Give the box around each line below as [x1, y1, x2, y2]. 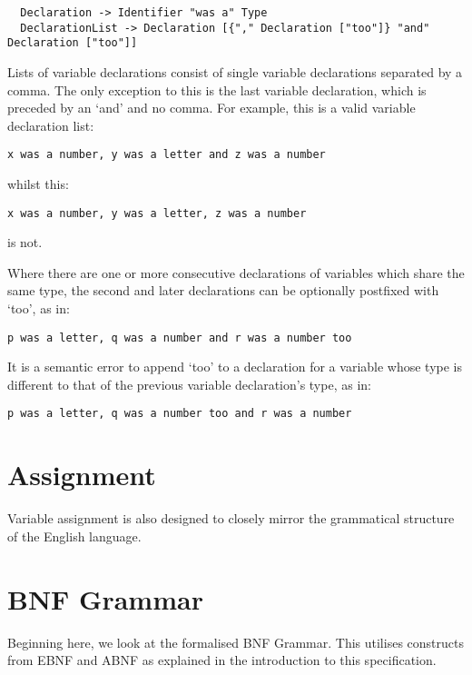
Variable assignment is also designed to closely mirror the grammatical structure [7, 509, 455, 528]
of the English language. [7, 526, 142, 545]
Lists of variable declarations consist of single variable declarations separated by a [7, 62, 463, 81]
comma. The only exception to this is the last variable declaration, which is [7, 80, 427, 99]
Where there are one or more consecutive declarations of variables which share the [7, 263, 465, 282]
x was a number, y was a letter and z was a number [7, 148, 326, 162]
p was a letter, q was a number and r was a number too [7, 331, 352, 344]
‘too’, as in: [7, 299, 70, 318]
